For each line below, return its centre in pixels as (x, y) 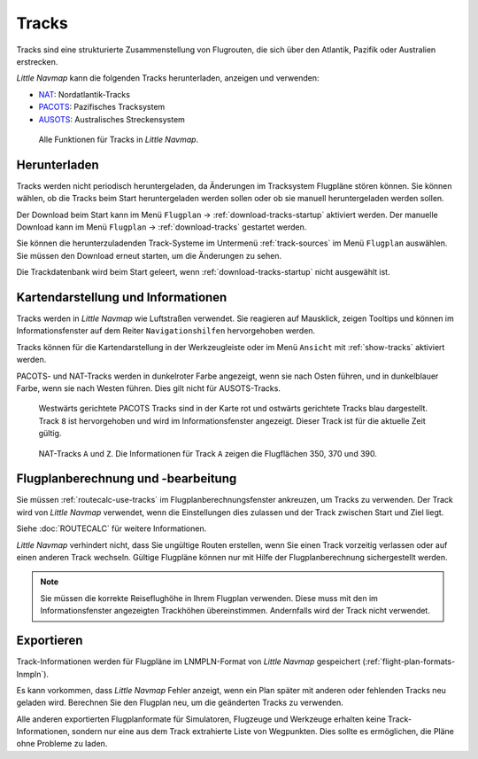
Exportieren (50, 641)
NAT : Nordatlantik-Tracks (84, 94)
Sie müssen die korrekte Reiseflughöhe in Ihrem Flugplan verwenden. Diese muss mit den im (209, 598)
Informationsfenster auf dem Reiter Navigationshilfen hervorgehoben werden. (166, 331)
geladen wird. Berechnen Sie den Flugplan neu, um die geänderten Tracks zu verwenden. (180, 703)
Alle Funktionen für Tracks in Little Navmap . (119, 139)
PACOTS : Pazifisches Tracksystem (102, 107)
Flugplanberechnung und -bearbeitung (127, 479)
